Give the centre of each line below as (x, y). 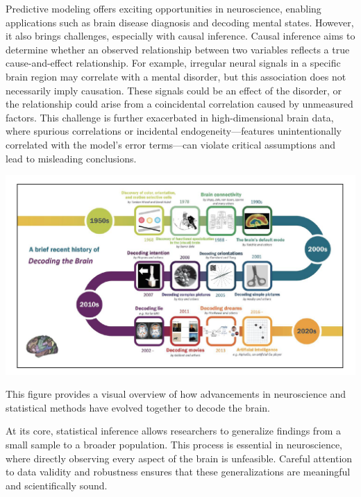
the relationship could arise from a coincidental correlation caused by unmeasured (179, 104)
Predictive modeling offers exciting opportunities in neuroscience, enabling (163, 8)
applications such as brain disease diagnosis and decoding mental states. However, (180, 22)
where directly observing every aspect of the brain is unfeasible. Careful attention (179, 458)
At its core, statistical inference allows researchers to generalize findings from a (173, 431)
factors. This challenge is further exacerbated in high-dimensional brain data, (170, 117)
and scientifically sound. (57, 485)
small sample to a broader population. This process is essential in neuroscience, (174, 444)
